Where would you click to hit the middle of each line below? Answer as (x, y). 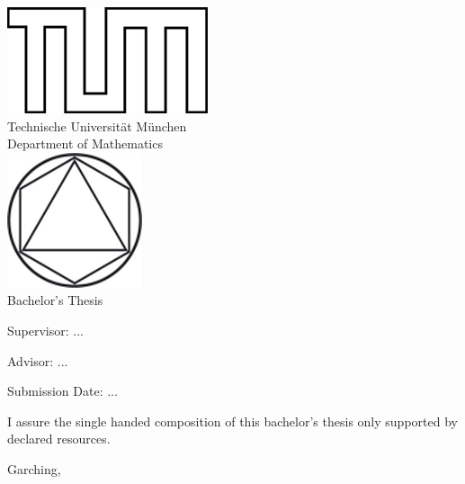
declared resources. (59, 439)
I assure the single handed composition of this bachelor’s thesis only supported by (232, 421)
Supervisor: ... (45, 330)
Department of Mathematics (85, 143)
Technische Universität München (97, 125)
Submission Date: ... (63, 391)
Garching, (34, 468)
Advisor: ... (38, 360)
